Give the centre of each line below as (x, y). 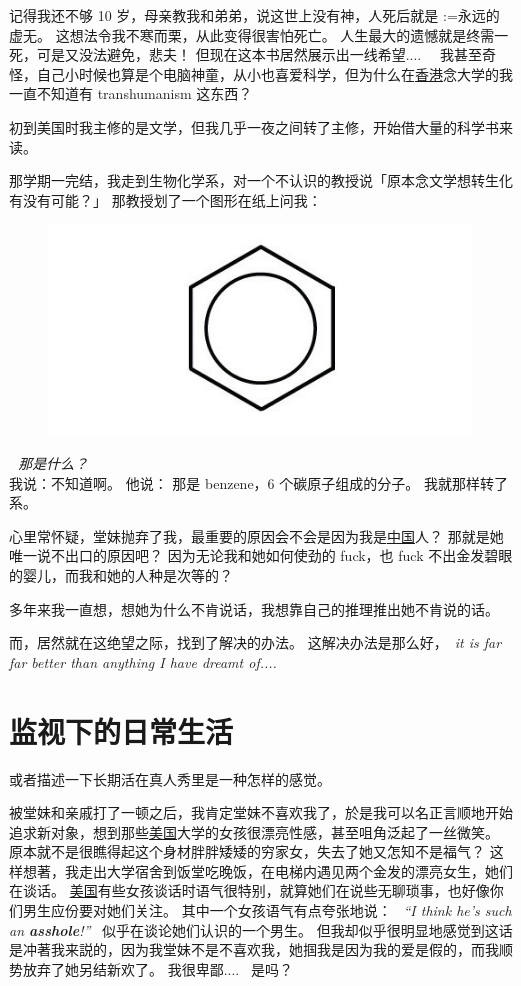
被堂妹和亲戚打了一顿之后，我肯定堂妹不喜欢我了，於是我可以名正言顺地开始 (261, 812)
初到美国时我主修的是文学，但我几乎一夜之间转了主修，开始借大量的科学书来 (261, 126)
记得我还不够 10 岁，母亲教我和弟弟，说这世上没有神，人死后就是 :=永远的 (254, 15)
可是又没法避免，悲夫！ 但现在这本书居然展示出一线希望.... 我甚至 (259, 54)
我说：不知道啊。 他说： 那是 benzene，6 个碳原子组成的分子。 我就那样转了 (258, 482)
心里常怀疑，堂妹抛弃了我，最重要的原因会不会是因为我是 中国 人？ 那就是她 (256, 535)
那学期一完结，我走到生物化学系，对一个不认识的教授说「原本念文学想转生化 (261, 180)
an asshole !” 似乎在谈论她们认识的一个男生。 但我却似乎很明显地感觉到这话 (261, 929)
